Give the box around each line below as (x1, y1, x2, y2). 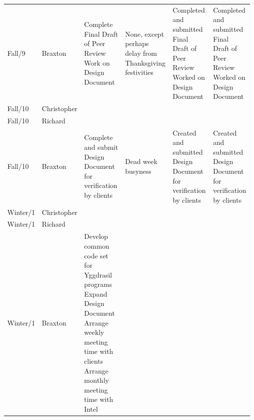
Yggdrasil (84, 269, 112, 280)
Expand (84, 288, 107, 299)
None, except (125, 28, 164, 39)
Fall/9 (7, 47, 25, 58)
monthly (84, 375, 109, 385)
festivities (125, 67, 153, 77)
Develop (84, 231, 108, 241)
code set (84, 250, 108, 260)
